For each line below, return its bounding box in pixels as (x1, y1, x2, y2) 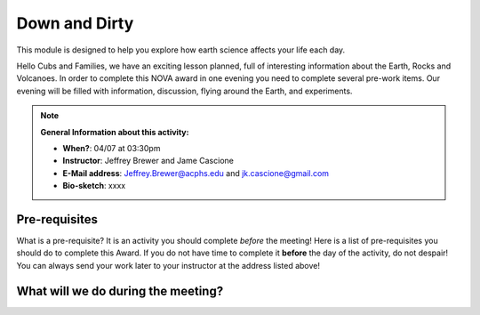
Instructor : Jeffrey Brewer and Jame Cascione (62, 156, 235, 166)
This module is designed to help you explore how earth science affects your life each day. (16, 44, 346, 55)
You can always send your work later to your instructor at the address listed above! (16, 260, 320, 271)
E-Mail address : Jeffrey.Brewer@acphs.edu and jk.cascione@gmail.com (62, 167, 329, 178)
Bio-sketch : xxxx (62, 181, 126, 191)
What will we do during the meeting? (16, 283, 224, 298)
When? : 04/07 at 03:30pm (62, 142, 161, 153)
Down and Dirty (16, 13, 134, 33)
